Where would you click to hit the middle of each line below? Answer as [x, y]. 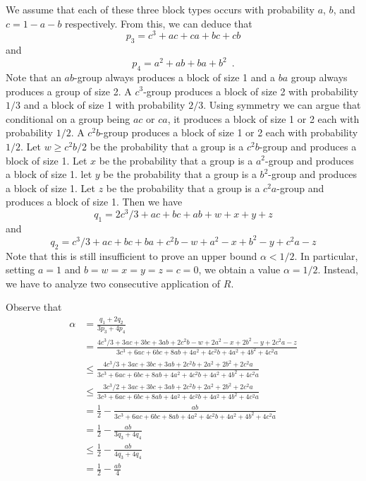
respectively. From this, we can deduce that [159, 23]
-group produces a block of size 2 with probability [251, 91]
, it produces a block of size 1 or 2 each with [263, 118]
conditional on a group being [68, 118]
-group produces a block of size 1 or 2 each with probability [229, 132]
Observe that [34, 307]
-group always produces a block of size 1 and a [175, 77]
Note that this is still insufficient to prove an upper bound [132, 255]
